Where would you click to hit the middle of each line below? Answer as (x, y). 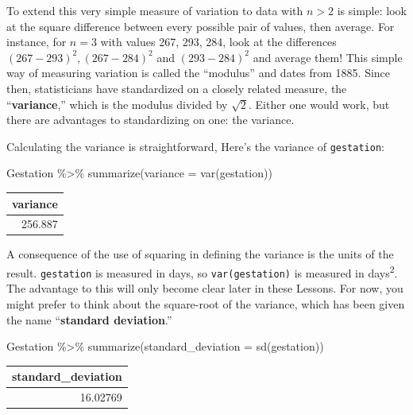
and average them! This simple (328, 57)
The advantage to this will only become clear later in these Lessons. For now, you (205, 288)
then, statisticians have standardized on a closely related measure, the (177, 88)
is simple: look (372, 10)
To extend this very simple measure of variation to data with (155, 10)
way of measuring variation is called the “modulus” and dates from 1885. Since (199, 73)
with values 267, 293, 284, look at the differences (218, 42)
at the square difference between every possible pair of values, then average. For (201, 26)
